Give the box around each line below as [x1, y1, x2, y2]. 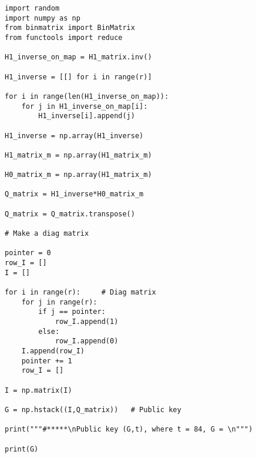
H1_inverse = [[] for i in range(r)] [5, 72, 152, 81]
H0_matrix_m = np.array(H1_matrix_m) [5, 171, 152, 179]
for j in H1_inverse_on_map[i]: [21, 102, 148, 111]
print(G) [5, 444, 39, 453]
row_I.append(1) [55, 317, 119, 326]
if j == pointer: [38, 307, 106, 316]
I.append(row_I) [21, 346, 85, 355]
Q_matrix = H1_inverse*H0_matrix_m [5, 190, 144, 199]
